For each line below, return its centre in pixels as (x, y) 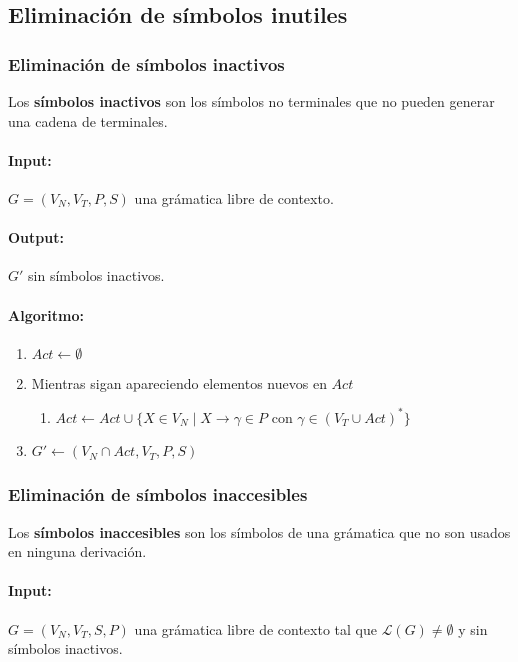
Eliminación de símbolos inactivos (146, 63)
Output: (36, 237)
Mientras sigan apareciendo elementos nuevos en (179, 382)
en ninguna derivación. (77, 551)
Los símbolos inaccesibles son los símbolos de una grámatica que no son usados (259, 531)
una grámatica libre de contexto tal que (255, 628)
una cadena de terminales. (88, 120)
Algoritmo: (46, 314)
